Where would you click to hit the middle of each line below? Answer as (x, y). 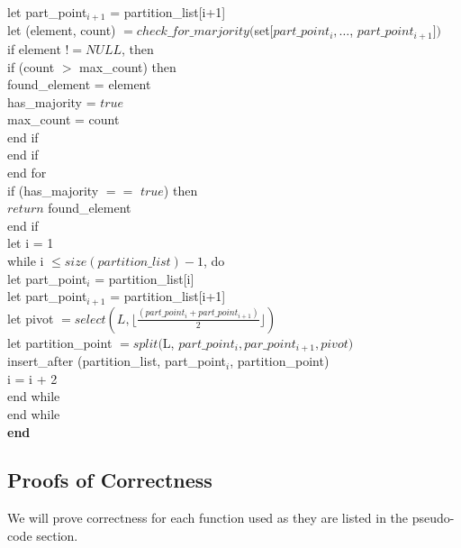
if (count (31, 66)
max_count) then (128, 66)
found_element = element (79, 84)
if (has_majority (53, 190)
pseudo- (433, 518)
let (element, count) (62, 30)
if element (34, 48)
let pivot (31, 318)
